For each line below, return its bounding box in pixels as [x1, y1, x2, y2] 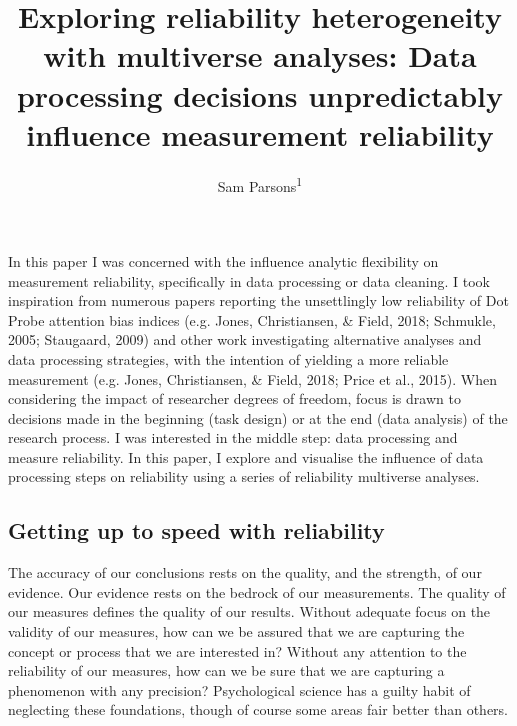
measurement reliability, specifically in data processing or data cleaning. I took [8, 270, 490, 291]
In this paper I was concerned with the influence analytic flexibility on [8, 250, 439, 271]
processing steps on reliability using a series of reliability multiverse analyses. [8, 466, 480, 487]
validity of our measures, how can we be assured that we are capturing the [8, 621, 465, 642]
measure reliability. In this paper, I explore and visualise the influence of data [8, 446, 484, 467]
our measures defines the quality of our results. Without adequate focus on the [8, 601, 491, 622]
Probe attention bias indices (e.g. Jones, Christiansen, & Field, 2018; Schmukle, [8, 309, 496, 330]
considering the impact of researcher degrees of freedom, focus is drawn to [8, 388, 461, 409]
